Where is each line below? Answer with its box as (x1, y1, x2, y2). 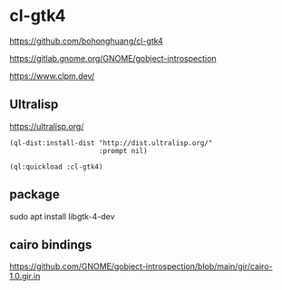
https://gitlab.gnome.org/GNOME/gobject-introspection (9, 53, 217, 63)
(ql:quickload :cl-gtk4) (9, 162, 103, 171)
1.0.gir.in (9, 271, 41, 282)
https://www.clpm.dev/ (9, 70, 95, 82)
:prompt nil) (98, 146, 148, 155)
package (9, 187, 61, 202)
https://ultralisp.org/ (9, 121, 84, 131)
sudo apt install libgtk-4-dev (9, 210, 115, 222)
